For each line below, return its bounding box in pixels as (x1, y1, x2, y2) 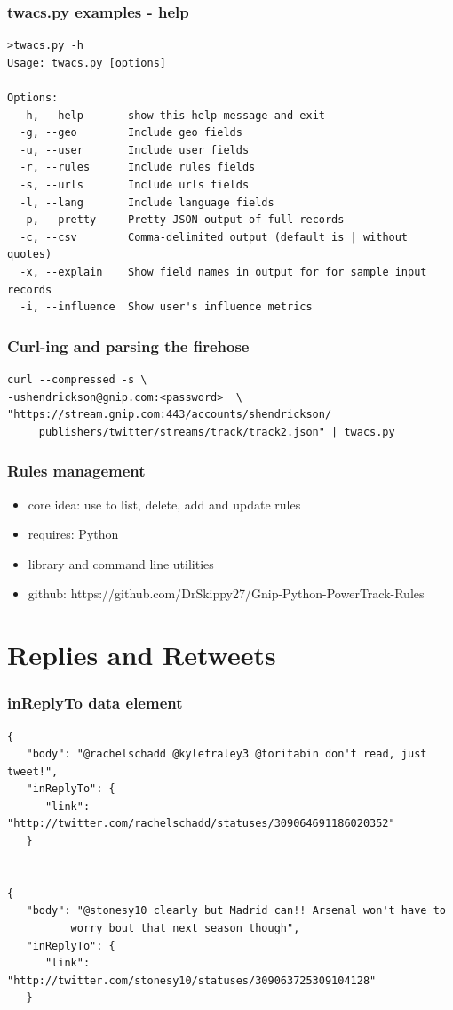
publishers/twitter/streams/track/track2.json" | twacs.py (38, 425, 395, 438)
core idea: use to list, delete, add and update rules (28, 494, 301, 513)
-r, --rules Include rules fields (20, 161, 256, 174)
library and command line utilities (28, 554, 214, 573)
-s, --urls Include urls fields (20, 178, 250, 191)
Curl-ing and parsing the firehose (7, 334, 250, 357)
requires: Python (28, 525, 119, 543)
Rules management (7, 460, 146, 482)
